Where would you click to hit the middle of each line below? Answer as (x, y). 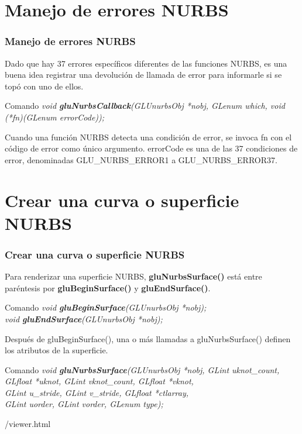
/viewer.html (28, 424)
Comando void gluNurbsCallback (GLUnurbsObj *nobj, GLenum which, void (145, 106)
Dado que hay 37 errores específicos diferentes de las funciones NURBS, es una (146, 63)
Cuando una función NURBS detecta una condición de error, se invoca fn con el (148, 137)
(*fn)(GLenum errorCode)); (55, 117)
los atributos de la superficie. (56, 350)
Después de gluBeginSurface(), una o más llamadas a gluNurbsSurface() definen (148, 338)
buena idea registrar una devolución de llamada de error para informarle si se (143, 75)
